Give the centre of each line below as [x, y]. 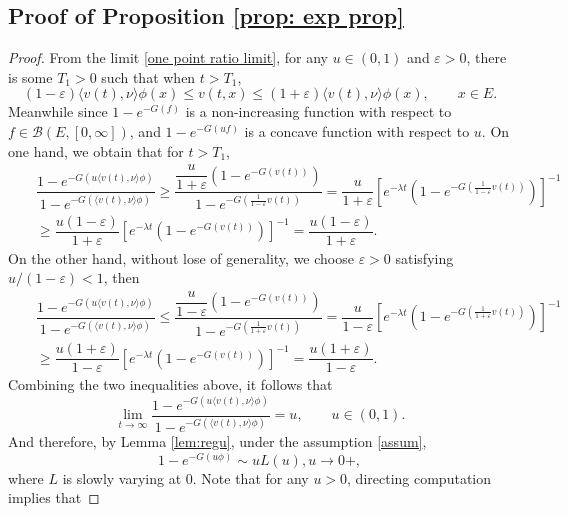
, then [121, 277]
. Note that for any [250, 477]
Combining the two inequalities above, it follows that [170, 384]
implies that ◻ [54, 497]
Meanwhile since [58, 111]
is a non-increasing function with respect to [318, 111]
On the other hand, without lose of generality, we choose [181, 257]
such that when [148, 76]
